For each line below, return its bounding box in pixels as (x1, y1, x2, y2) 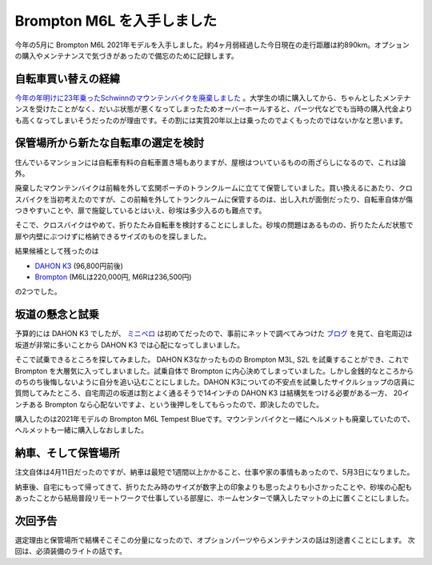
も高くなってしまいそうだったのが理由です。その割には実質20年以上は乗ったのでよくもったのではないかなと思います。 (14, 115, 407, 125)
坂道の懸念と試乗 (14, 308, 99, 322)
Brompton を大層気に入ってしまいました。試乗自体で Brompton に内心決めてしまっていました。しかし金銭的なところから (14, 366, 414, 375)
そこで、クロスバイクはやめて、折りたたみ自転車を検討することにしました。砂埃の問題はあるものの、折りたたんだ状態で (14, 220, 414, 230)
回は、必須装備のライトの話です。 (14, 547, 127, 556)
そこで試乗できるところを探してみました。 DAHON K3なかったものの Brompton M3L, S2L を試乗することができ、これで (14, 355, 410, 364)
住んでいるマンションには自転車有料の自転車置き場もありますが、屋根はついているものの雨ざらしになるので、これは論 (14, 157, 406, 167)
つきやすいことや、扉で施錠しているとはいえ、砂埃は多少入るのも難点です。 (14, 206, 266, 215)
